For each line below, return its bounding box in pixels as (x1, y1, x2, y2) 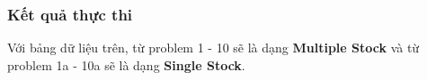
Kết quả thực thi (7, 3, 133, 25)
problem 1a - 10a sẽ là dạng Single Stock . (7, 55, 245, 74)
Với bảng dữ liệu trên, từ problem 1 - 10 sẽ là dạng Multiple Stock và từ (7, 38, 420, 57)
